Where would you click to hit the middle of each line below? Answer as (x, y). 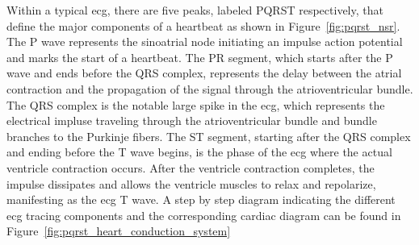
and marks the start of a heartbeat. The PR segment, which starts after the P (200, 57)
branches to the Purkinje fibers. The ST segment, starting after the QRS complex (209, 136)
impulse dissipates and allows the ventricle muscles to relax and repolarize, (191, 183)
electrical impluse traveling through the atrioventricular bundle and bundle (192, 120)
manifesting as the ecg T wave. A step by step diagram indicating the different (201, 199)
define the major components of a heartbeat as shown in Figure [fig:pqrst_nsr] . (203, 25)
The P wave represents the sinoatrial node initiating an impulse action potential (205, 42)
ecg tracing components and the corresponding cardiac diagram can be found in (204, 215)
